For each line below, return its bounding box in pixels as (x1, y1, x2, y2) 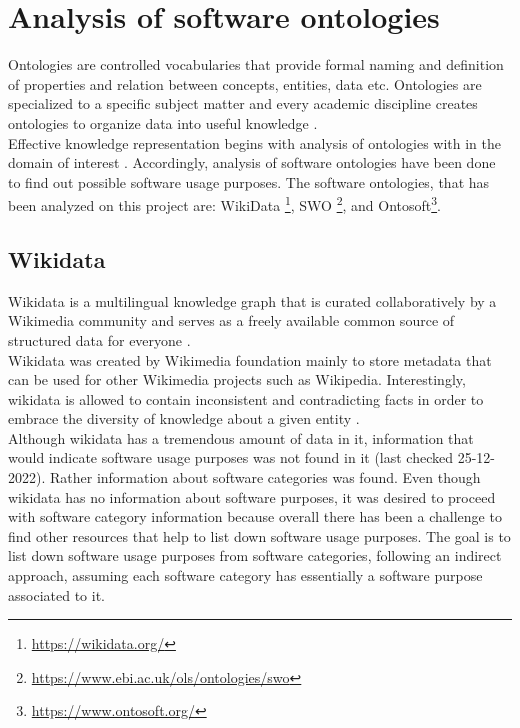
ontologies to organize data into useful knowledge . (8, 112, 318, 133)
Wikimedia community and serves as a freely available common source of (8, 310, 455, 331)
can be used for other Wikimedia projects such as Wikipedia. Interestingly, (8, 369, 466, 390)
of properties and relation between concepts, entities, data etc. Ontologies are (8, 73, 482, 94)
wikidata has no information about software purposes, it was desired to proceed (8, 486, 496, 507)
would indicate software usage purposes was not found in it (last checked (8, 447, 454, 468)
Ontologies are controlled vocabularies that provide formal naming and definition (8, 54, 504, 75)
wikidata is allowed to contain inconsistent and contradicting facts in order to (8, 388, 484, 409)
